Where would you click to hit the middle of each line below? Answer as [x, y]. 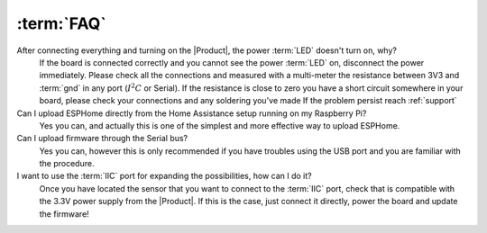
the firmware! [64, 214]
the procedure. [67, 164]
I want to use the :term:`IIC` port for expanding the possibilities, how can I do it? [164, 176]
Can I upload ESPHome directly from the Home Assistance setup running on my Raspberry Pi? [192, 113]
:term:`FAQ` [62, 23]
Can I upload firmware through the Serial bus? [102, 139]
